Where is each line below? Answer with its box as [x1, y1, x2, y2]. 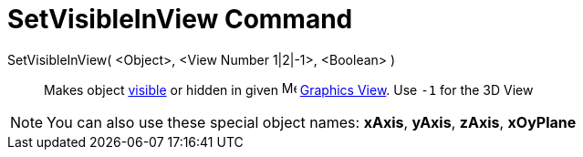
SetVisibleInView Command [7, 4, 353, 35]
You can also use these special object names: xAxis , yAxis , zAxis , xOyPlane [47, 112, 577, 131]
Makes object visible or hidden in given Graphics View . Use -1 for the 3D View [44, 81, 534, 98]
